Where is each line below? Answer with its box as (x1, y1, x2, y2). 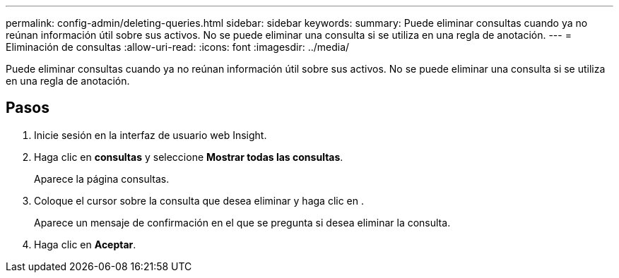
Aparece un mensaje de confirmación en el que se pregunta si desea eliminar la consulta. (34, 216, 451, 229)
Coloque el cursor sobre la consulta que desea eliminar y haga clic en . (34, 194, 365, 207)
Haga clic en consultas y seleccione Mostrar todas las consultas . (34, 150, 343, 163)
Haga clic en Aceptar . (34, 238, 136, 250)
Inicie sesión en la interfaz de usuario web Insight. (34, 128, 267, 141)
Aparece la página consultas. (34, 172, 170, 185)
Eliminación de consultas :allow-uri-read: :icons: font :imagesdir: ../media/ (6, 41, 350, 53)
